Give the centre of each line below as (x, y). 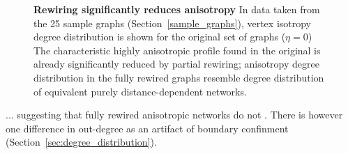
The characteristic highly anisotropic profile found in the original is (177, 50)
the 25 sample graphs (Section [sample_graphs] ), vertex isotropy (173, 23)
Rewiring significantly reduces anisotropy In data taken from (177, 9)
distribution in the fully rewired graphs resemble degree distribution (179, 77)
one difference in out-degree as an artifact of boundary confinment (147, 128)
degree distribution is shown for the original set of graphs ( (160, 37)
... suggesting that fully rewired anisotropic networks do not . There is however (174, 115)
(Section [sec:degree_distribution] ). (81, 142)
